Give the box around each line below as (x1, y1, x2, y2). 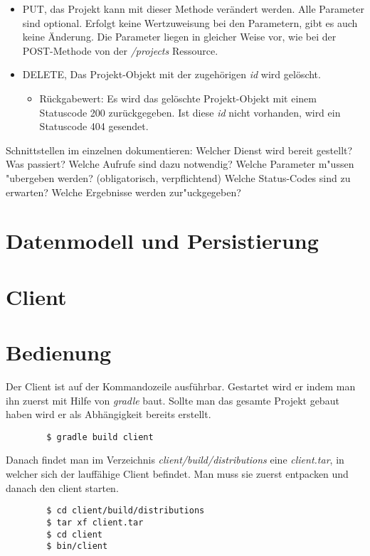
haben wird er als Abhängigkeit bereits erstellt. (6, 407, 211, 422)
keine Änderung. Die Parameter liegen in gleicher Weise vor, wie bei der (22, 29, 337, 44)
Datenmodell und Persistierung (6, 226, 319, 255)
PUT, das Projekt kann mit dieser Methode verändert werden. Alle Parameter (22, 1, 364, 16)
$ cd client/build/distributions (46, 506, 205, 516)
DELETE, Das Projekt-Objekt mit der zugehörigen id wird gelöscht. (22, 67, 321, 82)
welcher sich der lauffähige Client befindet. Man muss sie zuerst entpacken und (6, 466, 349, 481)
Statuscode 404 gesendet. (39, 119, 149, 134)
